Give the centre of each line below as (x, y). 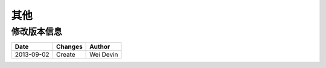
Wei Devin (104, 55)
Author (100, 47)
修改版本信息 (37, 32)
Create (66, 55)
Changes (69, 47)
